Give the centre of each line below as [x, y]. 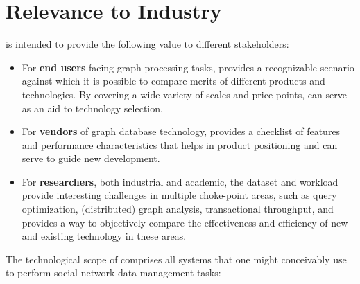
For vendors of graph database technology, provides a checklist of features [181, 131]
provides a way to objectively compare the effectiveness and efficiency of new [185, 222]
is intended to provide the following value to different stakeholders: [147, 44]
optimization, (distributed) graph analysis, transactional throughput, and [178, 209]
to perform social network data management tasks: [113, 273]
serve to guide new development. [91, 158]
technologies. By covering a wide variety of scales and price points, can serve [184, 94]
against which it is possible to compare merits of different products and [173, 81]
